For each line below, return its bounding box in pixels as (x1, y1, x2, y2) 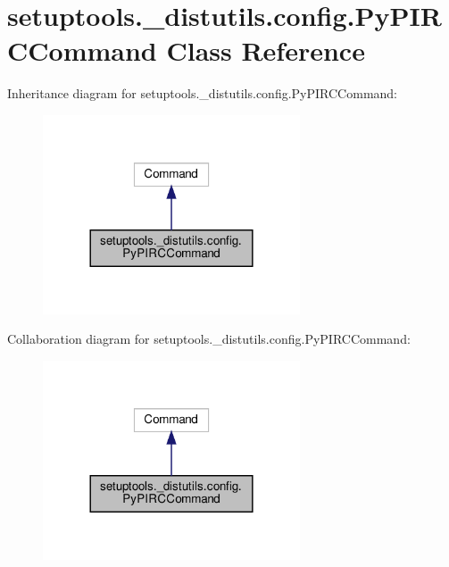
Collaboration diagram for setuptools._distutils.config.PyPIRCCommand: (7, 329, 411, 348)
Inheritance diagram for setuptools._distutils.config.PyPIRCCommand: (7, 84, 398, 103)
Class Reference (166, 32, 365, 69)
